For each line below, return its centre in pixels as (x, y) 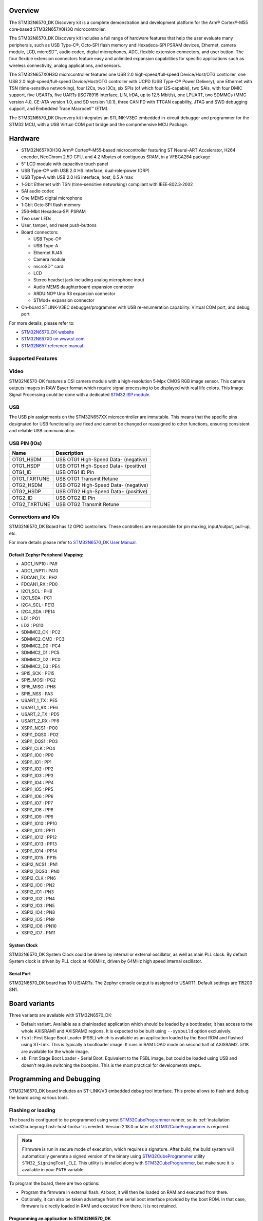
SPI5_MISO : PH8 (38, 687)
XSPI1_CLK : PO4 (38, 748)
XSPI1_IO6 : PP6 (37, 796)
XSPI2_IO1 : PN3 (38, 892)
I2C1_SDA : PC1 (37, 598)
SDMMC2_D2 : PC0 (41, 659)
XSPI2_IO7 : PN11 (38, 933)
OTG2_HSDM (27, 485)
